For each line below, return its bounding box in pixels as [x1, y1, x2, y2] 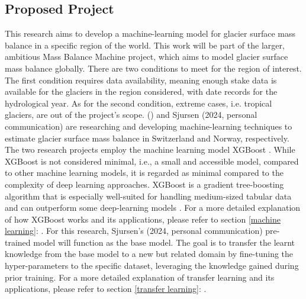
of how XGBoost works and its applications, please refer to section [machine [5, 213, 281, 225]
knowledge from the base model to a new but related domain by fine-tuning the [5, 247, 294, 260]
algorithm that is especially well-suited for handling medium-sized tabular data [5, 189, 292, 202]
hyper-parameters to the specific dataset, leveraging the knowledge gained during [5, 259, 299, 272]
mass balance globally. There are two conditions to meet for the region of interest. [5, 62, 302, 74]
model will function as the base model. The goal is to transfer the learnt [33, 236, 295, 248]
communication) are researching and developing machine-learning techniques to [5, 120, 292, 132]
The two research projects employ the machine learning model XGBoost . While [5, 143, 295, 156]
